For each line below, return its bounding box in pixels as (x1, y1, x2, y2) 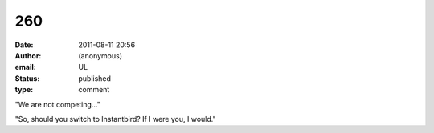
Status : (14, 73, 40, 83)
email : (14, 62, 36, 72)
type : (14, 85, 34, 95)
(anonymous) (78, 50, 123, 60)
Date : (14, 40, 34, 50)
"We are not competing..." (14, 99, 100, 109)
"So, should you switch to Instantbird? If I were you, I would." (14, 114, 216, 123)
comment (78, 85, 110, 95)
